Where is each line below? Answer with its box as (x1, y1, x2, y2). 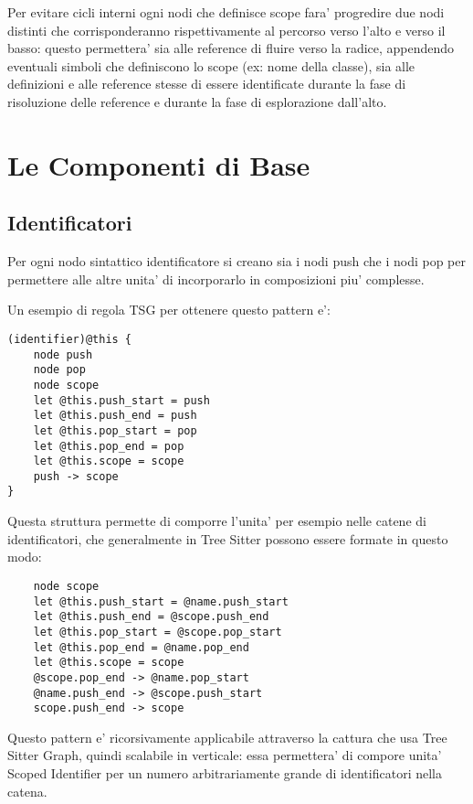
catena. (7, 781, 47, 800)
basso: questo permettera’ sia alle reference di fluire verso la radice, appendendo (7, 38, 455, 58)
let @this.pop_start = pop (33, 423, 197, 437)
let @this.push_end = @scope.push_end (33, 610, 269, 624)
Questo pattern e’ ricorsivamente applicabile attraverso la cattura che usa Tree (7, 727, 447, 746)
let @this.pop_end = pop (33, 439, 184, 453)
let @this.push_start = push (33, 393, 210, 407)
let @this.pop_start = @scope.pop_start (33, 625, 282, 638)
